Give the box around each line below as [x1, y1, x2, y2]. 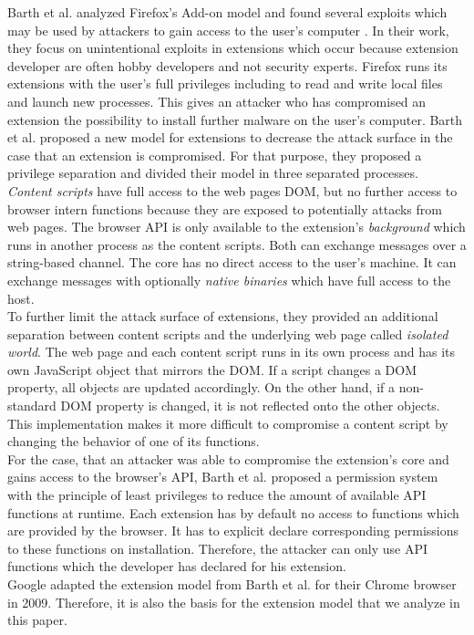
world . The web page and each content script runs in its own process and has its [7, 342, 456, 361]
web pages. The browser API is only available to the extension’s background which [7, 217, 466, 236]
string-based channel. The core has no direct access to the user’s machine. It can [7, 253, 457, 272]
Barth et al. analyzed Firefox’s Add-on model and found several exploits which [7, 3, 448, 21]
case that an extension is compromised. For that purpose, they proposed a [7, 145, 422, 164]
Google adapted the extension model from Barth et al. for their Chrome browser [7, 575, 457, 593]
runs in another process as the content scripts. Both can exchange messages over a [7, 234, 467, 254]
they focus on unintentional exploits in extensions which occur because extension [7, 38, 459, 57]
